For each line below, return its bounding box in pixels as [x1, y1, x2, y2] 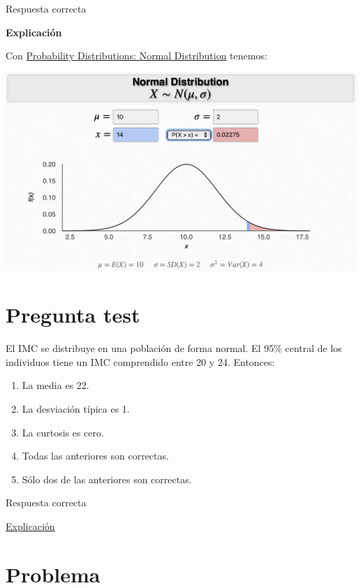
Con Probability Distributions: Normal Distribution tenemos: [6, 48, 267, 63]
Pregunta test [6, 300, 140, 329]
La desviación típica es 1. [22, 402, 130, 416]
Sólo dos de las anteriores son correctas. [22, 471, 192, 486]
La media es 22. [22, 378, 89, 392]
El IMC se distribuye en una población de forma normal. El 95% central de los [6, 341, 342, 355]
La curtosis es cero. [22, 425, 104, 439]
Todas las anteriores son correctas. [22, 448, 169, 463]
